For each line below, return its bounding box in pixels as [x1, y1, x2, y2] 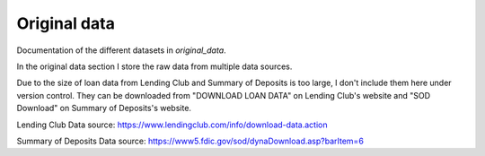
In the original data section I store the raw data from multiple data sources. [16, 61, 293, 72]
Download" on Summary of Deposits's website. [16, 103, 192, 114]
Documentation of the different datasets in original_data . [16, 45, 226, 56]
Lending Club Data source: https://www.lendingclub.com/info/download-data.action [16, 119, 328, 130]
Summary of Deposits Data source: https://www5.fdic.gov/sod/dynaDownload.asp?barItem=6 [16, 135, 364, 146]
